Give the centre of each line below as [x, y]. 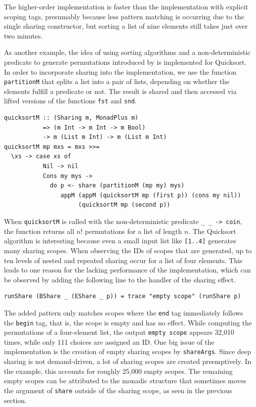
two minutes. [23, 35]
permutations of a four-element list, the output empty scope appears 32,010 [119, 332]
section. [15, 400]
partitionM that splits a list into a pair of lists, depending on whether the [117, 81]
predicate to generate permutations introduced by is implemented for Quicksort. [125, 62]
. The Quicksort [212, 231]
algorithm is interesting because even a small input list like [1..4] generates [120, 241]
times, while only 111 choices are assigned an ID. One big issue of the [109, 341]
